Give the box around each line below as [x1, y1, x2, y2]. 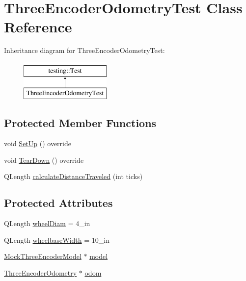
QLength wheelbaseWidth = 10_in [4, 234, 109, 245]
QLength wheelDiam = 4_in [4, 218, 90, 229]
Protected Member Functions [4, 115, 157, 130]
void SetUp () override [4, 138, 71, 149]
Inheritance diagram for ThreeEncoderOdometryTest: [4, 45, 165, 55]
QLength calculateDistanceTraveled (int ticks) [4, 171, 143, 181]
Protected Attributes [4, 195, 113, 210]
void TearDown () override [4, 154, 84, 165]
